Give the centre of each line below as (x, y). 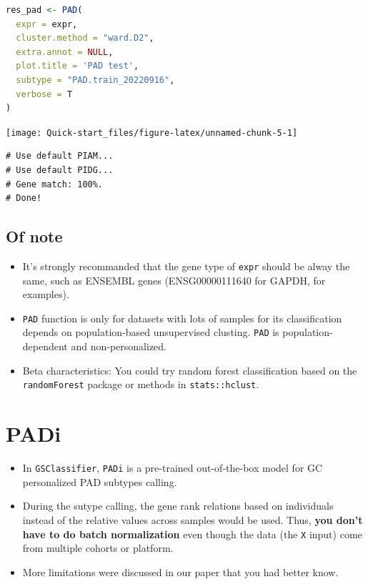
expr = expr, (47, 24)
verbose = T (44, 94)
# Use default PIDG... (60, 170)
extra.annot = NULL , (65, 52)
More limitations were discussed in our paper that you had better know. (180, 571)
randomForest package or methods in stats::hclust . (141, 384)
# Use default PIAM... (60, 156)
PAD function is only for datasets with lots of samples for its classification (182, 318)
